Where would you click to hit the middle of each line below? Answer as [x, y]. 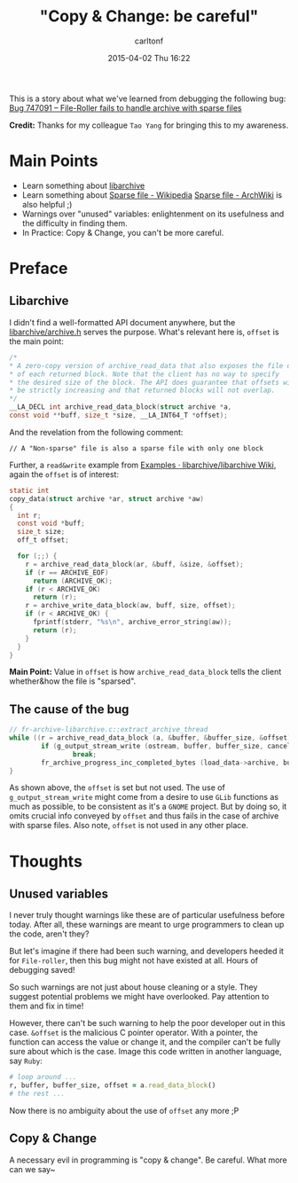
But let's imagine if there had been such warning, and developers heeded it [146, 952]
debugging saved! [42, 970]
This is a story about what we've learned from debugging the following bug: [148, 98]
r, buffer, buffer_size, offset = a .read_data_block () [113, 1085]
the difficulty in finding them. [74, 223]
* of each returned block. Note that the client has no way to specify [144, 374]
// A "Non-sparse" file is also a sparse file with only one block [137, 448]
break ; [85, 754]
